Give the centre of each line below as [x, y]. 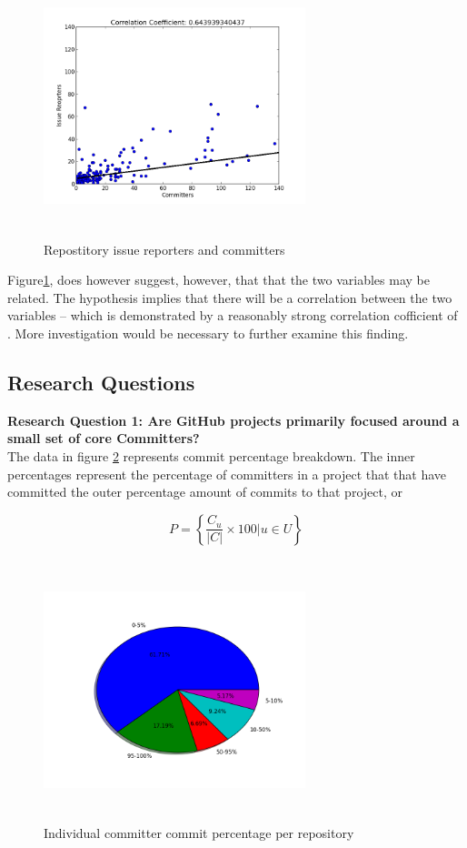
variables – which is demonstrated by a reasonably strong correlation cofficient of [233, 315]
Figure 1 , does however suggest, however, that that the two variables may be [219, 280]
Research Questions [101, 382]
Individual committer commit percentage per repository [199, 833]
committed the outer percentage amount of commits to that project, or [205, 492]
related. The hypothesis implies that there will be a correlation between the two [230, 297]
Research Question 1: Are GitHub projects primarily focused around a [233, 420]
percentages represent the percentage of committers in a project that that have [227, 474]
